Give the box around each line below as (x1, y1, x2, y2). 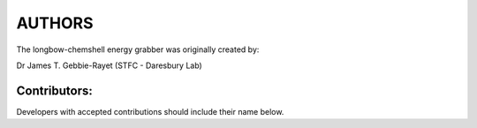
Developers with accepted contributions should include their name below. (16, 106, 284, 117)
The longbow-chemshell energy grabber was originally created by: (16, 44, 260, 55)
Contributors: (16, 83, 93, 98)
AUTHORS (16, 13, 94, 33)
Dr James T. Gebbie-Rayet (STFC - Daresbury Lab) (16, 60, 202, 71)
